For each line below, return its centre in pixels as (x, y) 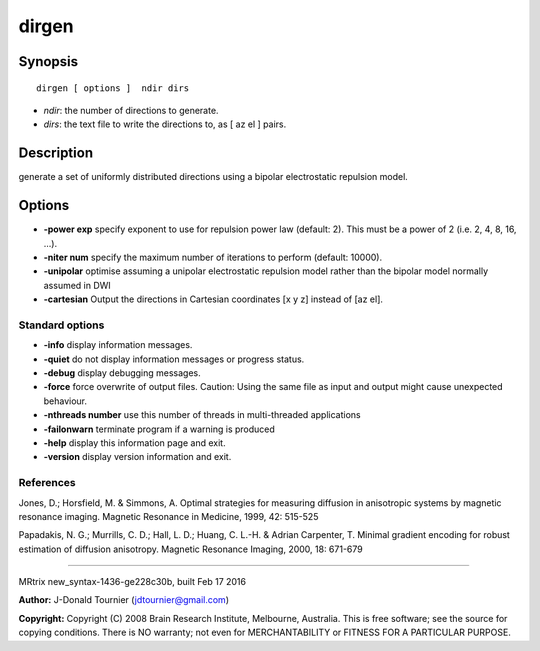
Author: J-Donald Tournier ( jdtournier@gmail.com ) (124, 600)
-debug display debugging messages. (122, 373)
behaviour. (65, 401)
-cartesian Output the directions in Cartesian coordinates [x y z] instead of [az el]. (213, 299)
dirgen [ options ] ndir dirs (113, 88)
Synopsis (48, 61)
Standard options (61, 325)
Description (56, 153)
